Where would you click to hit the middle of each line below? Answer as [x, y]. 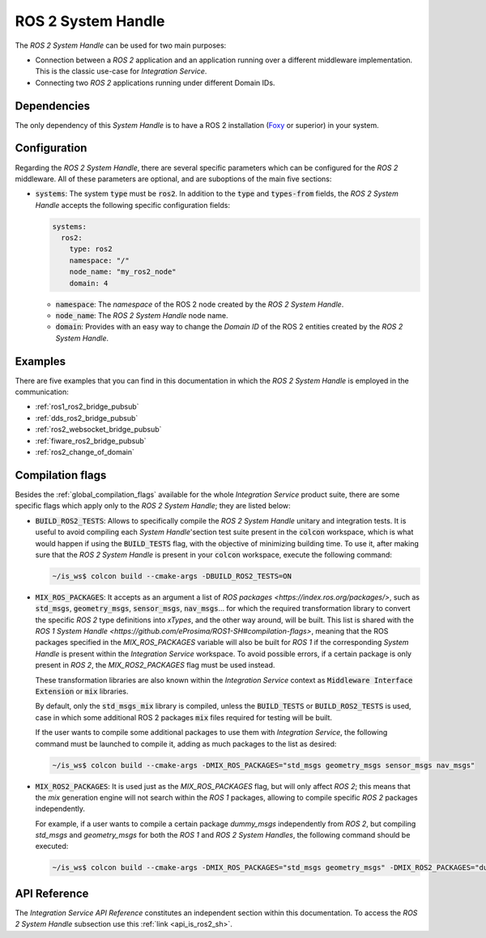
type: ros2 [91, 249]
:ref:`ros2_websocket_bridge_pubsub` [98, 430]
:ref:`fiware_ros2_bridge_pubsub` [91, 440]
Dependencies [53, 106]
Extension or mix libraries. [82, 691]
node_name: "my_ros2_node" [123, 272]
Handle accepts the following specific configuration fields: [133, 205]
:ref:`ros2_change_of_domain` [85, 452]
